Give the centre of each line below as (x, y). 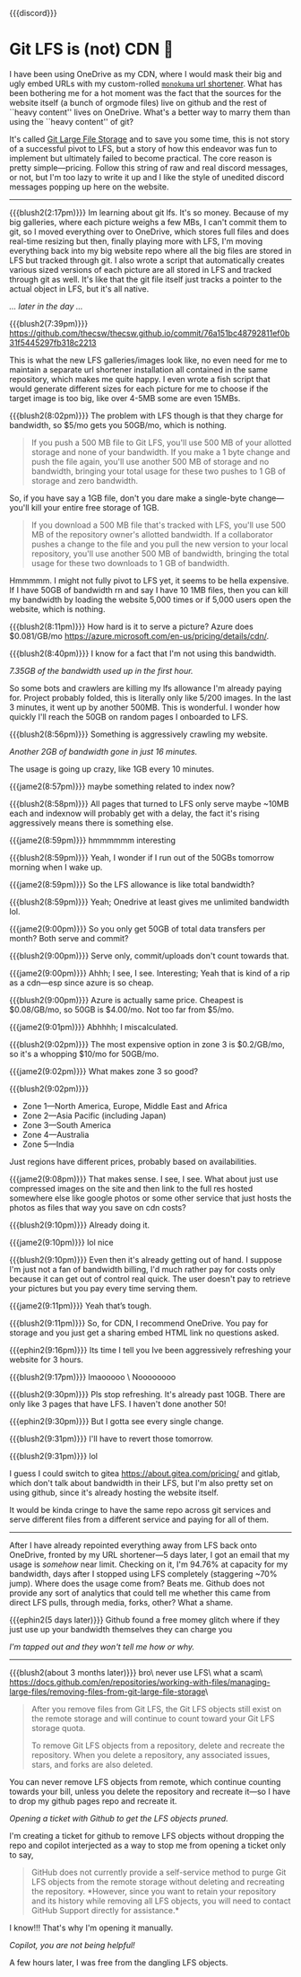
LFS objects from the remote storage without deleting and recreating (158, 1881)
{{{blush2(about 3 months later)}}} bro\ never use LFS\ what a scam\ (136, 1672)
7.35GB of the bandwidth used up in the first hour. (101, 670)
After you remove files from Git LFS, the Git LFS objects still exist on (156, 1709)
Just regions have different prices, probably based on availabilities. (133, 1161)
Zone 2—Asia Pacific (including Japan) (94, 1115)
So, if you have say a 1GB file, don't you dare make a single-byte (128, 498)
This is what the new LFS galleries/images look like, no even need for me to (149, 360)
